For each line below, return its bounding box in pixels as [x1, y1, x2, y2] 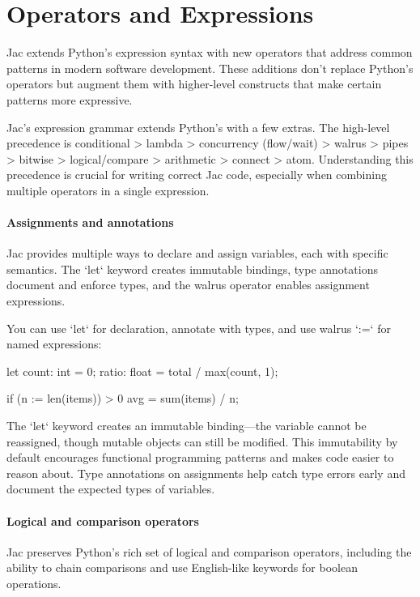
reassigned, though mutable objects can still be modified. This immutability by [6, 433, 398, 450]
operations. [6, 574, 62, 591]
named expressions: [6, 335, 102, 352]
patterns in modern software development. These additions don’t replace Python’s [6, 59, 414, 76]
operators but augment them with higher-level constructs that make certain [6, 75, 382, 92]
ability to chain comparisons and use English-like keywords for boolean [6, 559, 358, 576]
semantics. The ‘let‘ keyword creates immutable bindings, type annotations [6, 260, 378, 277]
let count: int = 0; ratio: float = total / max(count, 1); [6, 362, 278, 379]
